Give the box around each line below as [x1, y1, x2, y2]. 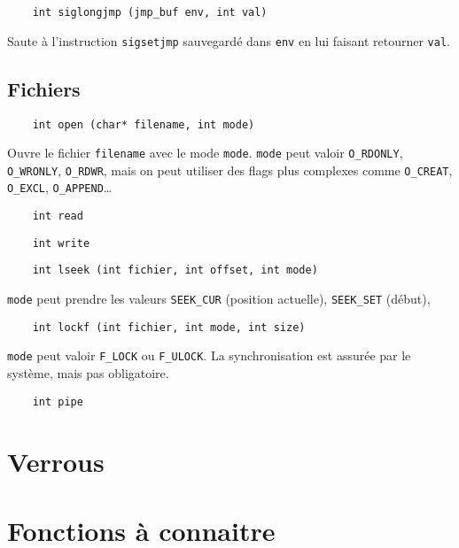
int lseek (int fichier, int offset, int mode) [32, 264, 318, 277]
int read [32, 210, 83, 223]
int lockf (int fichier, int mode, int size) [32, 320, 306, 334]
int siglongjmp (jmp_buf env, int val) [32, 6, 268, 19]
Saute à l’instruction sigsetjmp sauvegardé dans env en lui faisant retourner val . [7, 31, 450, 50]
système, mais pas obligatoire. [7, 364, 169, 382]
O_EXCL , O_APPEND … [7, 178, 113, 197]
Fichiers [7, 74, 81, 102]
